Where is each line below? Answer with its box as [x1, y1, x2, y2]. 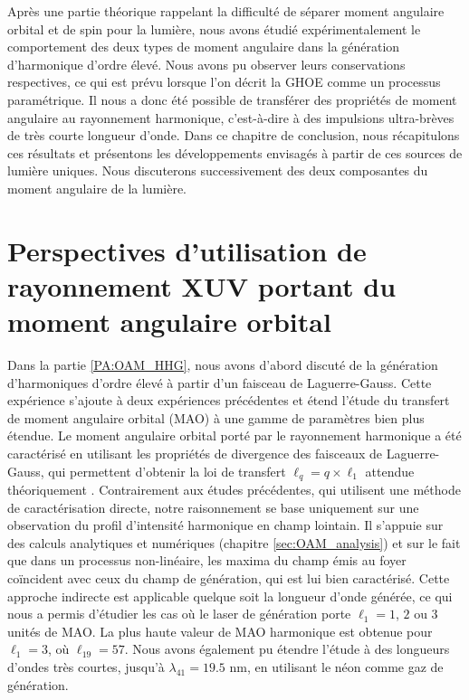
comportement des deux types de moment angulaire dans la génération [7, 37, 400, 56]
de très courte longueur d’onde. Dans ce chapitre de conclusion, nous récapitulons [7, 126, 460, 145]
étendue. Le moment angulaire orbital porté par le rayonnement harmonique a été [7, 426, 462, 445]
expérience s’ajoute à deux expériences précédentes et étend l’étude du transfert [7, 391, 450, 410]
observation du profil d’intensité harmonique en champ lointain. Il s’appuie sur [7, 516, 444, 534]
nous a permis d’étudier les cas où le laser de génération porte [7, 604, 351, 623]
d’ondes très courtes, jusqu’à [7, 657, 165, 676]
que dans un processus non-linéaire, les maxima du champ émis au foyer [7, 551, 407, 570]
